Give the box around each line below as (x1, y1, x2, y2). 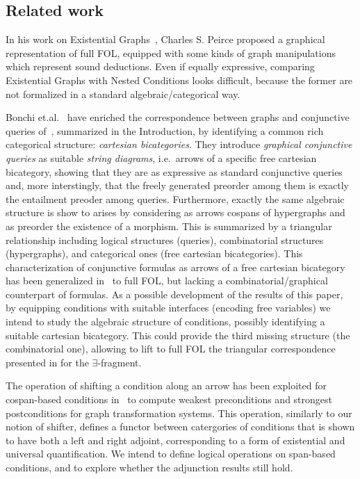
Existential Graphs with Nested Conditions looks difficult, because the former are (6, 72, 353, 87)
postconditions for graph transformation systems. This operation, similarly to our (6, 405, 352, 420)
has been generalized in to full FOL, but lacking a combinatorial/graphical (6, 273, 328, 288)
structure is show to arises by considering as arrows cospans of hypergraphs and (6, 205, 345, 220)
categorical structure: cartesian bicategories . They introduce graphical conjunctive (6, 137, 352, 152)
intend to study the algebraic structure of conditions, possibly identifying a (6, 314, 325, 329)
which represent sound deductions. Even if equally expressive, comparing (6, 59, 315, 74)
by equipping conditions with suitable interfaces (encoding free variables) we (6, 300, 331, 315)
